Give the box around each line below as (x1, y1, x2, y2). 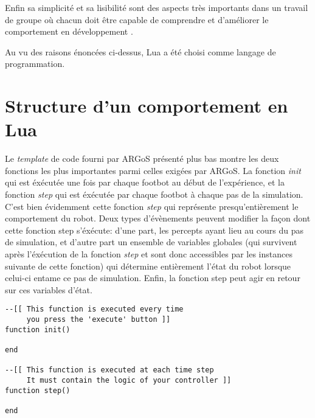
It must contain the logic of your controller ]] (26, 376, 232, 385)
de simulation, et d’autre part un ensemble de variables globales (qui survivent (5, 235, 297, 248)
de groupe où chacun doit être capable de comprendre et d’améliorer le (5, 13, 269, 26)
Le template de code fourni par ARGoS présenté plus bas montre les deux (5, 152, 279, 165)
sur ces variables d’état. (5, 283, 92, 296)
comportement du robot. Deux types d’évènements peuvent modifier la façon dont (5, 212, 311, 225)
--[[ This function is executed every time (5, 305, 184, 314)
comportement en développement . (5, 25, 133, 38)
